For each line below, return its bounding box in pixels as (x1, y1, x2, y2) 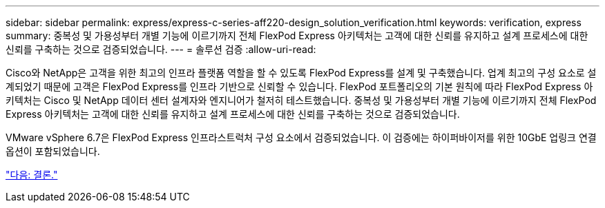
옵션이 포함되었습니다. (6, 145, 100, 157)
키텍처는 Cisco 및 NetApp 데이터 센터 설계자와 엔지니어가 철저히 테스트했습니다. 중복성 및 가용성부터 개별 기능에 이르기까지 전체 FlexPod (6, 94, 597, 106)
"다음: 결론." (6, 169, 58, 180)
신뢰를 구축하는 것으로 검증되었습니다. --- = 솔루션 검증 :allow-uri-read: (6, 43, 316, 55)
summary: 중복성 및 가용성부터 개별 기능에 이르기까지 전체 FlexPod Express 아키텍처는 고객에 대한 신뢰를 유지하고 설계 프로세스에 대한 (6, 30, 588, 41)
